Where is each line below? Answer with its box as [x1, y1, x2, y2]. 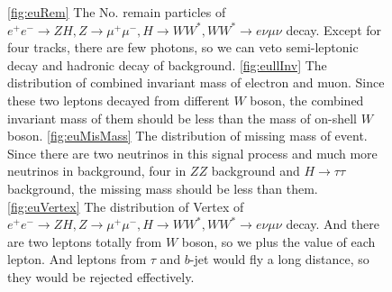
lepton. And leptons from [7, 250, 147, 269]
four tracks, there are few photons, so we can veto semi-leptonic [7, 38, 359, 57]
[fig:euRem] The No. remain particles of [7, 3, 226, 21]
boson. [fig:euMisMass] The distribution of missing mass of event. [7, 126, 368, 145]
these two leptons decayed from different [7, 90, 230, 109]
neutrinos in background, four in [7, 161, 187, 180]
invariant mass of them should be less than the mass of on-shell [7, 108, 357, 127]
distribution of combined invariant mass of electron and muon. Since [7, 73, 385, 92]
